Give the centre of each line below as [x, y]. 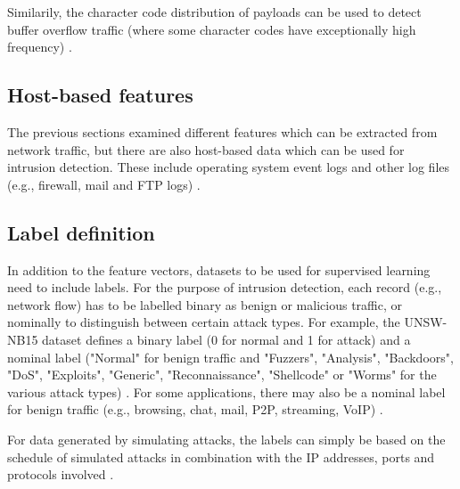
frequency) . [40, 47]
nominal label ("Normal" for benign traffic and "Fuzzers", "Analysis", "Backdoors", [230, 357]
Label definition [81, 232]
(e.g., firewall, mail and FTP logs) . [104, 184]
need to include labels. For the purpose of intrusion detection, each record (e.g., [225, 287]
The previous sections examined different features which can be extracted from [222, 131]
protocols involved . [61, 474]
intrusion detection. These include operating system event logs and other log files [229, 167]
